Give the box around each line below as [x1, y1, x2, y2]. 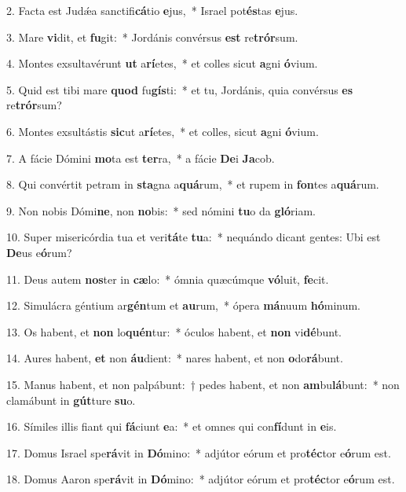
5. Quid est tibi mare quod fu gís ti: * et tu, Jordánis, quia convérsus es [6, 81, 353, 97]
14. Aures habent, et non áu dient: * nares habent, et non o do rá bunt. [6, 350, 343, 366]
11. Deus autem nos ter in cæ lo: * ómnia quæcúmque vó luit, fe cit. [6, 270, 329, 287]
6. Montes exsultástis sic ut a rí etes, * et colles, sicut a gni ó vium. [6, 123, 319, 139]
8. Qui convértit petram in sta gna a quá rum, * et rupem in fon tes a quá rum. [6, 176, 379, 193]
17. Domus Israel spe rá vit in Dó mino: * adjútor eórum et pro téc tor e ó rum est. [6, 444, 391, 461]
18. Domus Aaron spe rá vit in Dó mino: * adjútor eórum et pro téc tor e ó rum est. [6, 471, 395, 487]
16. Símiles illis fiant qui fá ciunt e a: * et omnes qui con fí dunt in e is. [6, 418, 337, 435]
